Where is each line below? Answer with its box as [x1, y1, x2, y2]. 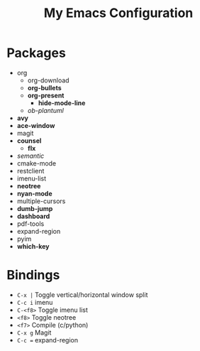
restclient [16, 166, 45, 175]
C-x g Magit [16, 328, 52, 337]
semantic [16, 151, 45, 160]
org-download [27, 76, 70, 85]
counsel [16, 136, 42, 145]
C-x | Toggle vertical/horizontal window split [16, 290, 148, 299]
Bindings [6, 267, 60, 283]
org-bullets [27, 83, 62, 92]
